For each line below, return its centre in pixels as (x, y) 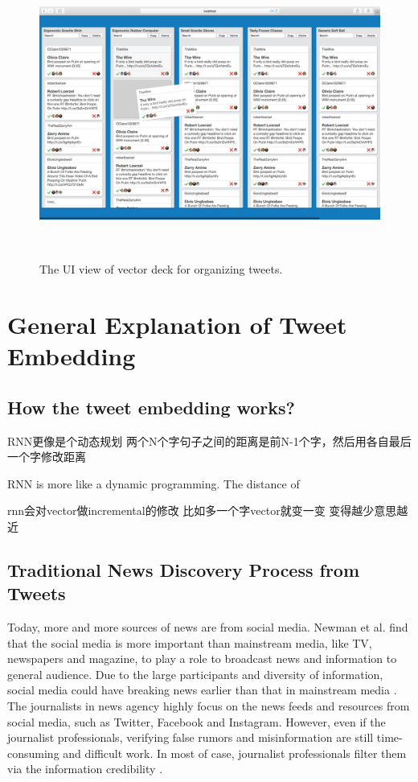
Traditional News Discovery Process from (184, 569)
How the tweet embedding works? (152, 407)
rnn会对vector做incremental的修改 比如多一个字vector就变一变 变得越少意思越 (208, 510)
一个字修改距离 (47, 457)
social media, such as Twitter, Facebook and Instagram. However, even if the (197, 721)
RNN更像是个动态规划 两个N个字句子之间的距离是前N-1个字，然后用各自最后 (209, 440)
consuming (33, 753)
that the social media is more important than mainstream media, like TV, (190, 642)
